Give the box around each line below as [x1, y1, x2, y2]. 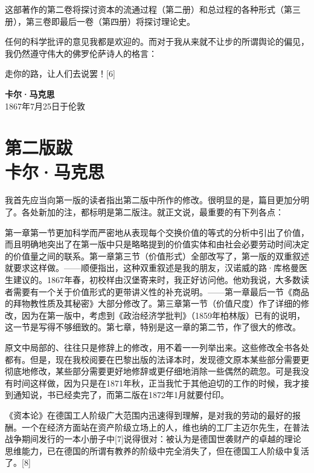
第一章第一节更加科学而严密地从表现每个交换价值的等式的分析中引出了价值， [5, 226, 309, 238]
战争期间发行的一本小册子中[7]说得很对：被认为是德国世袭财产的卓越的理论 [5, 432, 301, 445]
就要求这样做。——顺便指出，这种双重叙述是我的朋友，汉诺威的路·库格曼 [5, 261, 299, 274]
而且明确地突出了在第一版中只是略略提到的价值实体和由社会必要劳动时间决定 [5, 238, 309, 250]
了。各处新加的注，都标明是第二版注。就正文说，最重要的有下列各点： [5, 206, 284, 218]
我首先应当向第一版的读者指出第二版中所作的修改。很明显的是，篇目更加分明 [5, 194, 309, 206]
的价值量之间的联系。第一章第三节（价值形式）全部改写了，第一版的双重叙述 [5, 249, 309, 262]
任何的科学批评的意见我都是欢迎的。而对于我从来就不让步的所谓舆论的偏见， [5, 35, 309, 48]
